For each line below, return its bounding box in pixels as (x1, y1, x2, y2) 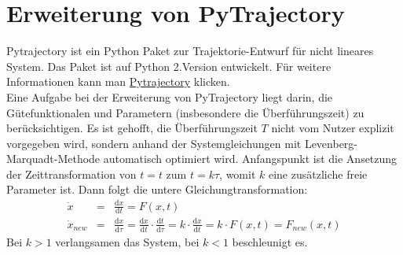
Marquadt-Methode (6, 150, 101, 167)
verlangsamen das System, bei (55, 233, 200, 249)
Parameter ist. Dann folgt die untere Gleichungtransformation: (6, 181, 308, 198)
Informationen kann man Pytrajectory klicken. (6, 73, 230, 90)
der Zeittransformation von (6, 165, 137, 182)
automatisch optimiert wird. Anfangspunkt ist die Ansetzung (103, 150, 398, 167)
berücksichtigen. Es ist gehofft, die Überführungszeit (6, 120, 258, 136)
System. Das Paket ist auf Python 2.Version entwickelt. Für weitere (6, 57, 332, 74)
